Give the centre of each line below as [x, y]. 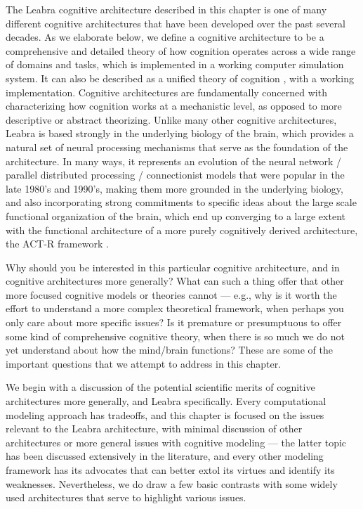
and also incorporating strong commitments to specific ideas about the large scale [181, 202]
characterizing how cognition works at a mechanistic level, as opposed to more [174, 106]
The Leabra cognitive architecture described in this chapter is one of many [166, 9]
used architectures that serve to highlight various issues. [126, 497]
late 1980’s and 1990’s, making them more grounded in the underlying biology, [174, 188]
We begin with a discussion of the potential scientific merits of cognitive [160, 387]
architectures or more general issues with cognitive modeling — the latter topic [176, 442]
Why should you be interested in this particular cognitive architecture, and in [173, 267]
